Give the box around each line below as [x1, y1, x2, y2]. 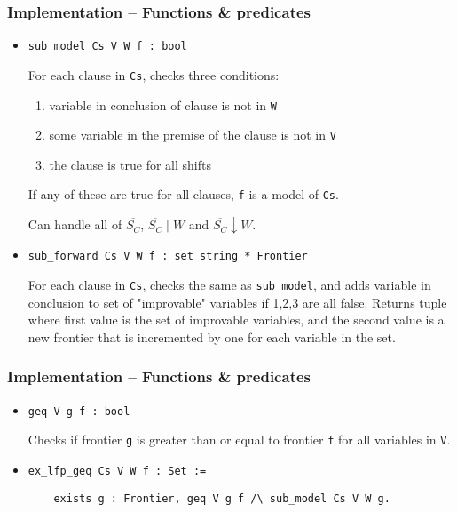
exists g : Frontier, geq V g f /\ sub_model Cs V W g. [53, 492, 390, 505]
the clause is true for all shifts [49, 155, 211, 173]
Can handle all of [28, 215, 122, 234]
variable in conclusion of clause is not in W [49, 95, 277, 114]
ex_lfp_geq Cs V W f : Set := [28, 464, 207, 477]
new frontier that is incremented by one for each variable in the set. [28, 327, 396, 346]
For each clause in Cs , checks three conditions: [28, 65, 280, 84]
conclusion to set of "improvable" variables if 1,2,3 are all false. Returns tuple [28, 292, 447, 311]
